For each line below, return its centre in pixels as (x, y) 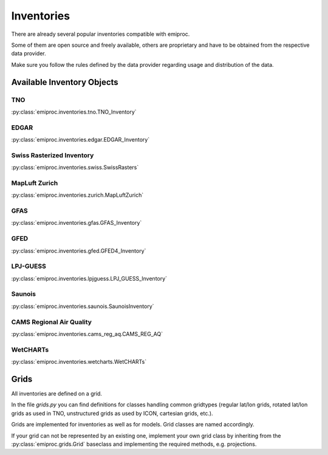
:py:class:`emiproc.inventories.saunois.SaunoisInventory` (83, 306)
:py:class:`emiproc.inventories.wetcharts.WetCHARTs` (79, 362)
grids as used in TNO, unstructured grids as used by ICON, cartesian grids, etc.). (112, 413)
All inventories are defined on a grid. (57, 394)
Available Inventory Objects (65, 82)
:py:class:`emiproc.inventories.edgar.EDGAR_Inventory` (80, 140)
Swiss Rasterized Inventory (53, 155)
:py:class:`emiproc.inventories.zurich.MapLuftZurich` (77, 195)
